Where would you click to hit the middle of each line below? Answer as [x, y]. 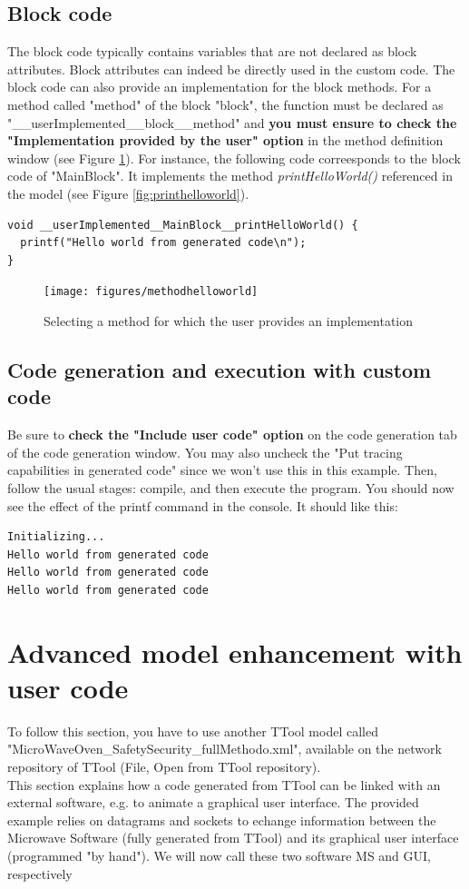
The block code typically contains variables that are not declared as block [212, 51]
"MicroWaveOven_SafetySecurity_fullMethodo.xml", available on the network [225, 749]
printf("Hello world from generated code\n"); [163, 243]
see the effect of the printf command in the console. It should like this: [203, 505]
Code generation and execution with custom [220, 369]
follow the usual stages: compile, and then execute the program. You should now [231, 487]
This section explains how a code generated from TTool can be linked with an [224, 784]
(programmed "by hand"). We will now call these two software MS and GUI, [219, 855]
